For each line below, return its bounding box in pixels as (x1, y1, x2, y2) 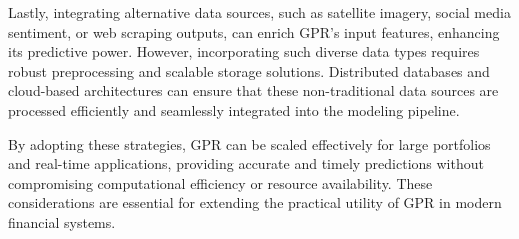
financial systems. (8, 211, 116, 232)
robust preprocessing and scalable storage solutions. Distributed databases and (8, 60, 490, 81)
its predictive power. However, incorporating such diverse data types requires (8, 41, 480, 62)
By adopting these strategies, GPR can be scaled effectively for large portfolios (8, 133, 491, 154)
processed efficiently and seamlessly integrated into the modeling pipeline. (8, 99, 460, 120)
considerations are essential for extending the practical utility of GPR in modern (8, 192, 502, 213)
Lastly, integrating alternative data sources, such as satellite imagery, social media (8, 2, 511, 22)
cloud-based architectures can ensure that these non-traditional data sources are (8, 80, 499, 101)
